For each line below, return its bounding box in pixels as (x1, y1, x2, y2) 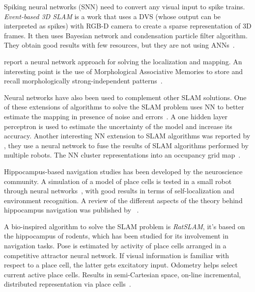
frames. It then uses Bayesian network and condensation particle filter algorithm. (4, 30, 248, 40)
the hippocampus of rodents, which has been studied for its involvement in (4, 231, 229, 241)
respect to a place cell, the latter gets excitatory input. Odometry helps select (4, 260, 238, 270)
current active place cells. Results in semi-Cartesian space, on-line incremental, (4, 269, 241, 279)
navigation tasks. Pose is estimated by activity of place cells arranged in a (4, 240, 227, 251)
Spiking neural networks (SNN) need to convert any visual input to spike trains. (4, 1, 245, 11)
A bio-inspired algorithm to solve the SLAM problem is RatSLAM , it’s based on (4, 221, 245, 231)
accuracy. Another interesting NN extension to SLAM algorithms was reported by (4, 131, 251, 141)
